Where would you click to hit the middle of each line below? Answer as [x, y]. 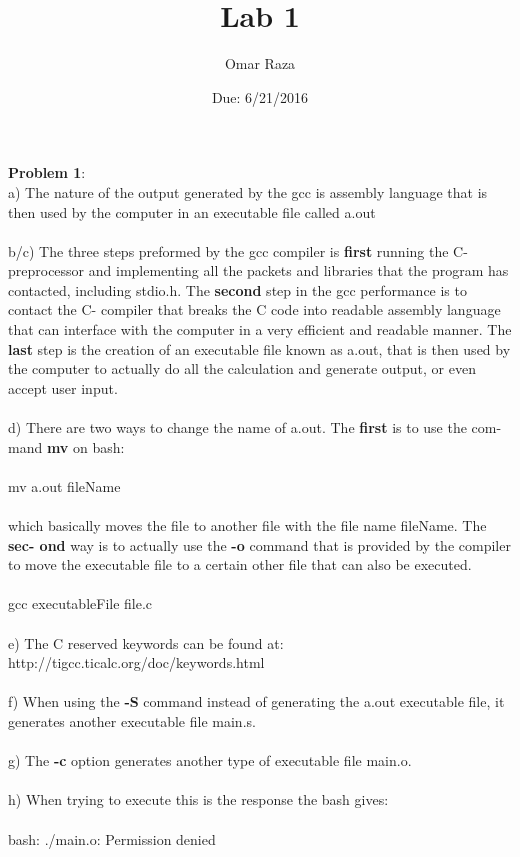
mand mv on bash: [66, 446]
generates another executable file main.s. [132, 720]
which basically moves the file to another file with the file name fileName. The [247, 525]
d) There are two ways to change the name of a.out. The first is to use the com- [255, 427]
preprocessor [46, 270]
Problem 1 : [47, 172]
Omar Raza [260, 63]
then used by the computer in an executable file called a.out [192, 211]
